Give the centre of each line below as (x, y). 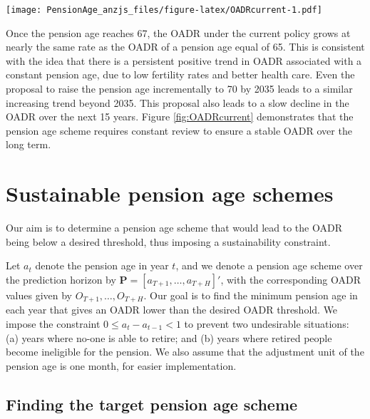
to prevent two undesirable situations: (267, 323)
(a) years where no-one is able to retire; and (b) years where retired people (169, 337)
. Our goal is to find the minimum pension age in (251, 295)
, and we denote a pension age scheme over (269, 265)
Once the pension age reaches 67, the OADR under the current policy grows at (178, 32)
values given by (39, 295)
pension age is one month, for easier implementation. (121, 365)
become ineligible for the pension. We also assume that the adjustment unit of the (185, 352)
